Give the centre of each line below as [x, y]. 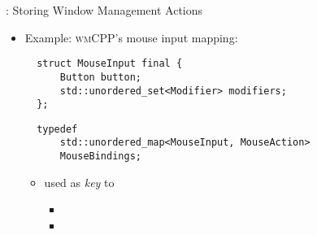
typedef [57, 129]
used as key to [79, 182]
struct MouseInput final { [110, 64]
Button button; [100, 77]
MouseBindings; [100, 157]
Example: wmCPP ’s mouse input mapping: [131, 37]
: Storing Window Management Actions [104, 10]
